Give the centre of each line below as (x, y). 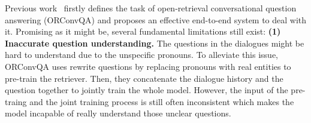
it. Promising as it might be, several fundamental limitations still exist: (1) (143, 31)
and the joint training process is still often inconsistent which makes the (162, 101)
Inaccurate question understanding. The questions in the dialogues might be (155, 43)
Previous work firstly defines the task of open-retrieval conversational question (151, 8)
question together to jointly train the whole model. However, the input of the (147, 90)
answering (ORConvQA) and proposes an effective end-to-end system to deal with (156, 19)
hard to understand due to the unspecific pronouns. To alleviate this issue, (142, 55)
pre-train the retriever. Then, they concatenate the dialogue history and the (144, 78)
